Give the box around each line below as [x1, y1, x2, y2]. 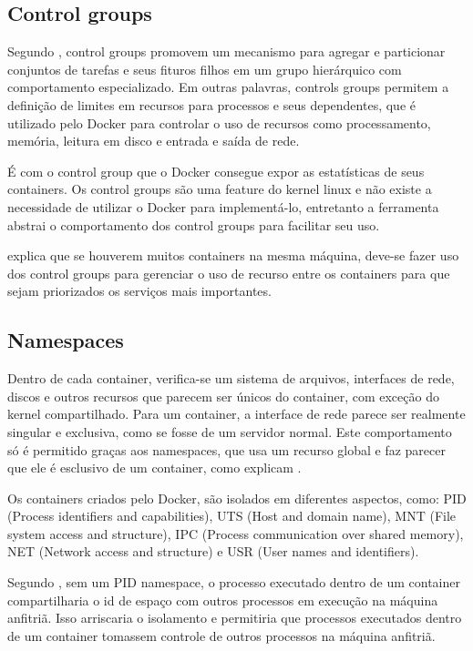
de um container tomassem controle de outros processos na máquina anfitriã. [7, 626, 436, 645]
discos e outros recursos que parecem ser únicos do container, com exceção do [7, 386, 439, 405]
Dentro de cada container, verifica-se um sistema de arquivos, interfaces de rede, [7, 369, 455, 388]
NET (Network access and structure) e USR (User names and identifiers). [7, 542, 419, 561]
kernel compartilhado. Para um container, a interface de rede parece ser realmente [7, 404, 466, 423]
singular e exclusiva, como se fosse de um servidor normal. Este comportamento [7, 422, 452, 441]
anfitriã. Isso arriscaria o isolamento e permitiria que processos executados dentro [7, 608, 462, 627]
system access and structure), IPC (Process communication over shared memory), [7, 524, 464, 543]
